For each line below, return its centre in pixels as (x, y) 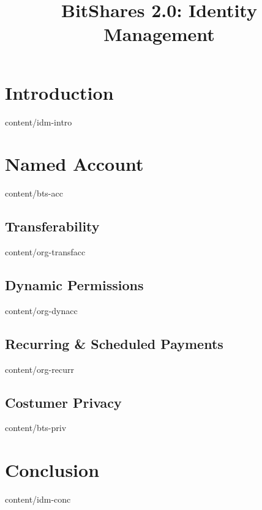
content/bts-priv (36, 428)
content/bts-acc (34, 193)
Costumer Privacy (63, 402)
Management (159, 34)
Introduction (59, 92)
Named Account (74, 164)
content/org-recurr (39, 369)
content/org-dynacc (41, 310)
